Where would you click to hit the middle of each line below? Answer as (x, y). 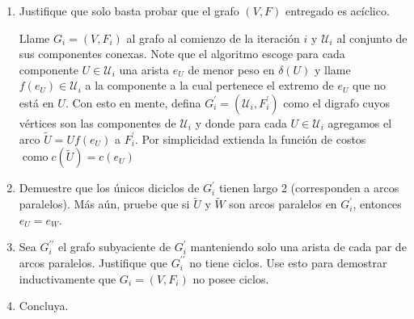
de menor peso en (231, 69)
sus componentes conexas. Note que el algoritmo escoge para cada (182, 54)
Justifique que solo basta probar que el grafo (129, 10)
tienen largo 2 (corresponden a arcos (309, 188)
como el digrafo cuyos (337, 102)
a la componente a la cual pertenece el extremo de (209, 85)
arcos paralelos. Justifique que (93, 262)
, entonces (377, 204)
